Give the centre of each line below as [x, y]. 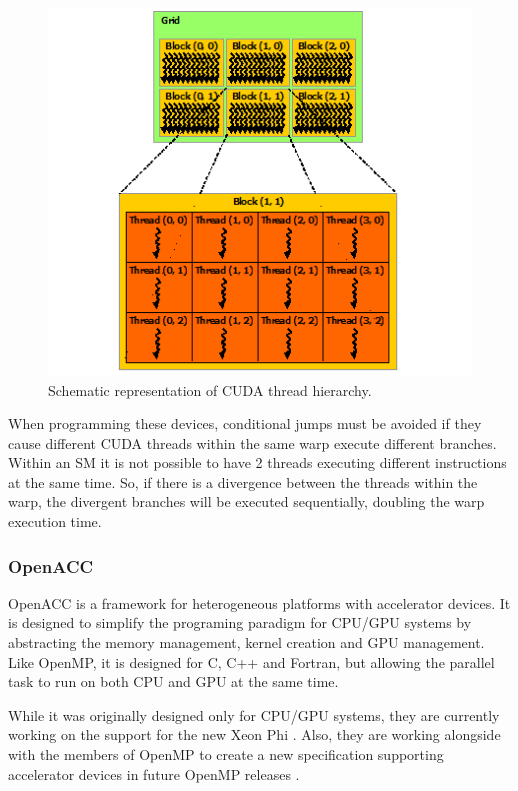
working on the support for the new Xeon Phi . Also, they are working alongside [254, 734]
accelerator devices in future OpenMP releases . [154, 773]
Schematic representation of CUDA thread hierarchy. [210, 389]
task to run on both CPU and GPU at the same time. [173, 681]
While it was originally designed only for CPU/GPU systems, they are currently [254, 714]
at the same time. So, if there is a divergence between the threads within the [243, 481]
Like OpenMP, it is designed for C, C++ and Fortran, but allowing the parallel [251, 661]
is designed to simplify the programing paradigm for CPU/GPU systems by [240, 622]
